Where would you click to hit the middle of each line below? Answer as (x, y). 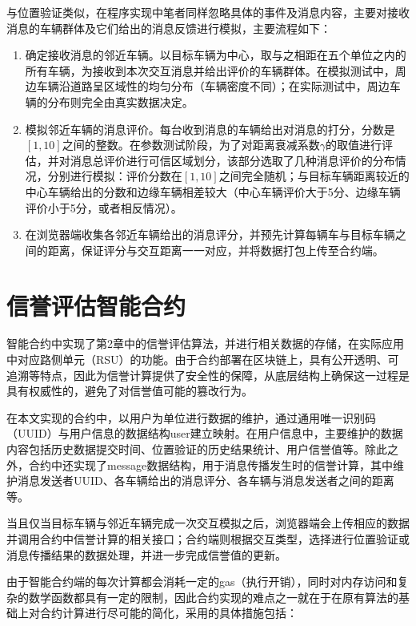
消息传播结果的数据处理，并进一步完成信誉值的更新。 (146, 554)
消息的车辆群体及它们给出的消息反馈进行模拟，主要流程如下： (169, 28)
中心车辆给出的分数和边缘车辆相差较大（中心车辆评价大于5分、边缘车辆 (213, 191)
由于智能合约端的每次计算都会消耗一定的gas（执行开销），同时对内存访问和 (202, 582)
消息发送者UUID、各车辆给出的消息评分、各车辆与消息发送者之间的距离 (206, 481)
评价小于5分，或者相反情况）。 (104, 207)
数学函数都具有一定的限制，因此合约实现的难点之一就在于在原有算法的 (213, 597)
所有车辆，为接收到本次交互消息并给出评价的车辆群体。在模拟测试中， (210, 70)
